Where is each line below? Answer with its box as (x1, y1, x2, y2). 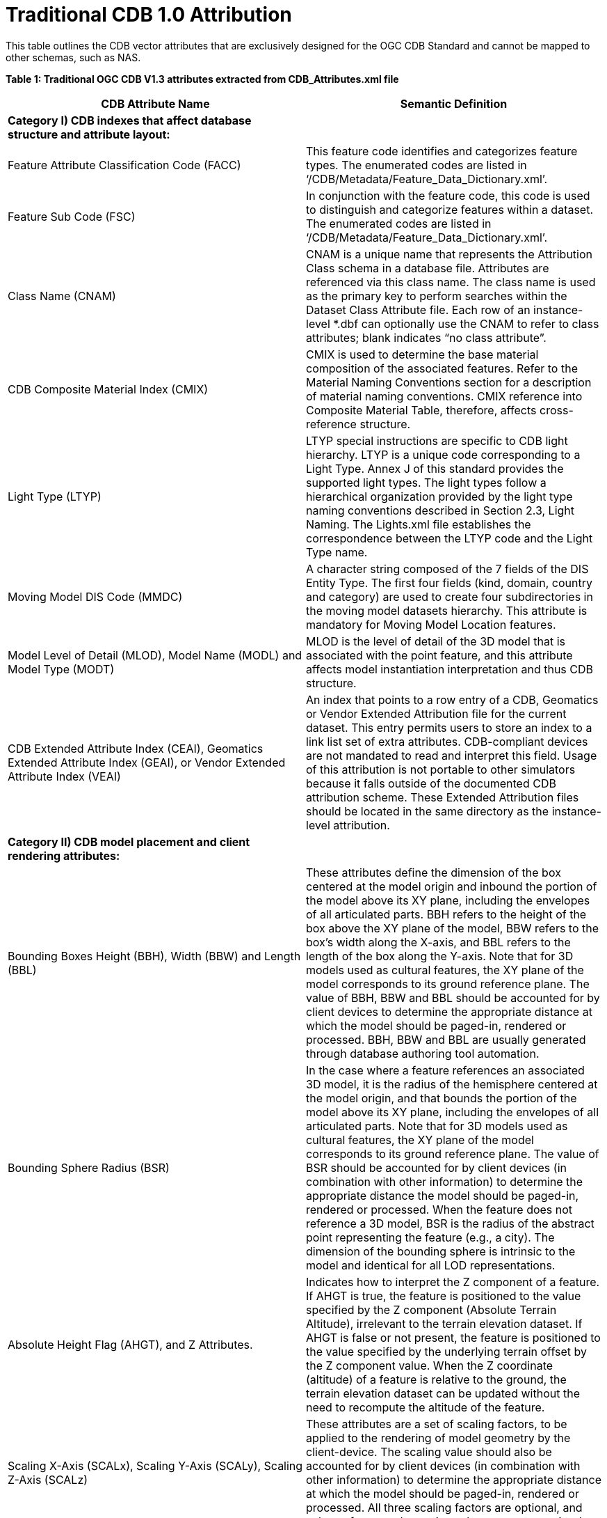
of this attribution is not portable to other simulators (306, 762, 576, 776)
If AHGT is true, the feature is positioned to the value (306, 1288, 581, 1303)
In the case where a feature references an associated (306, 1063, 585, 1077)
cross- (540, 402, 574, 417)
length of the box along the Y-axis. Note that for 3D (306, 948, 574, 963)
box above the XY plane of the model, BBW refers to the (306, 921, 599, 935)
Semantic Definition (400, 96, 508, 111)
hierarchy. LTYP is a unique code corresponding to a (306, 447, 581, 462)
